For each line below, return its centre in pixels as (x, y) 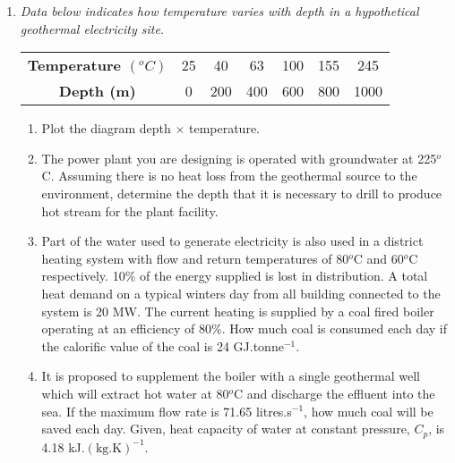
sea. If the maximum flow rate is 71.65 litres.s (167, 411)
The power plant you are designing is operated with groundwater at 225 (239, 158)
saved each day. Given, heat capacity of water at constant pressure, (226, 429)
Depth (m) (97, 91)
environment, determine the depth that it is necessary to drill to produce (242, 193)
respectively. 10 (83, 276)
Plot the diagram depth (106, 128)
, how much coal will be (369, 411)
